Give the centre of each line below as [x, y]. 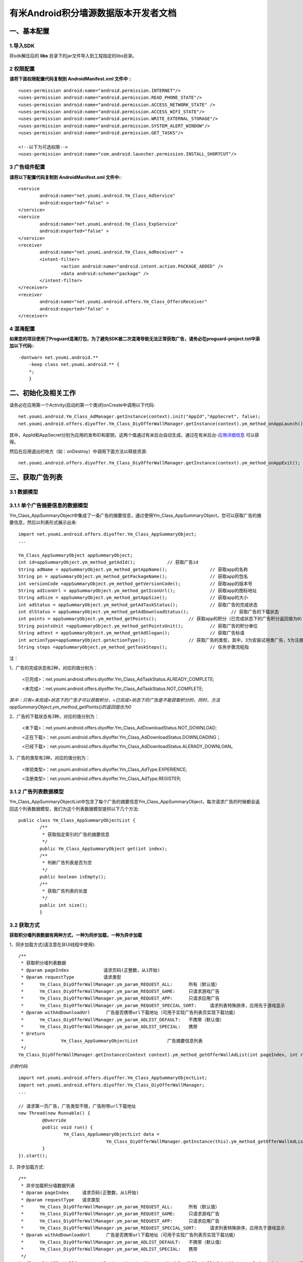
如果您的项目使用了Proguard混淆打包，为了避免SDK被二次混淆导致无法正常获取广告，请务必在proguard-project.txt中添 [135, 339]
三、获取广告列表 [36, 477]
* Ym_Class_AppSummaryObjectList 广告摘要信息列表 [112, 1041]
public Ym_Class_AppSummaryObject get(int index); [104, 849]
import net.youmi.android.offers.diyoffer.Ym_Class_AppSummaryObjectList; [113, 1078]
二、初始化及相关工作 [42, 393]
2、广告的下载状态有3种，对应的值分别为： [54, 716]
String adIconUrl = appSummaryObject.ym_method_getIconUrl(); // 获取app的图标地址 [138, 590]
